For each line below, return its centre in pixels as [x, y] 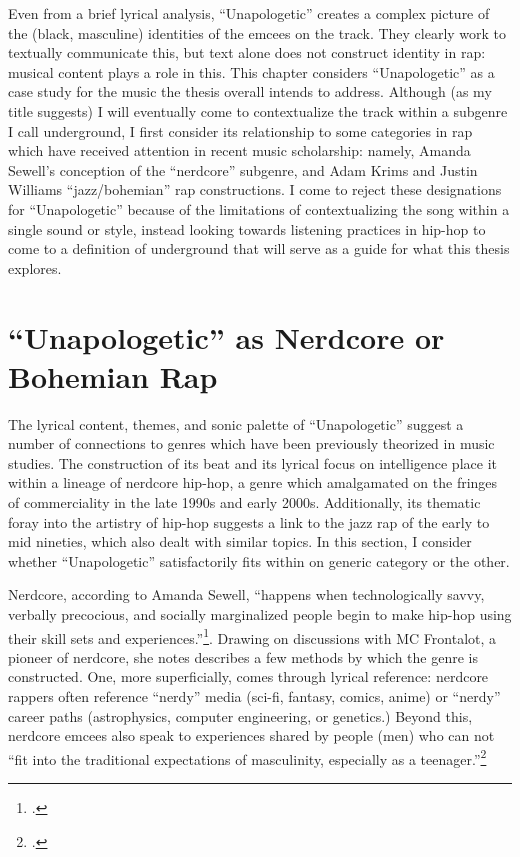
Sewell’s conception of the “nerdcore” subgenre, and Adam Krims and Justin [243, 169]
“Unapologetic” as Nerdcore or [226, 336]
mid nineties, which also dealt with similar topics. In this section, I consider [240, 541]
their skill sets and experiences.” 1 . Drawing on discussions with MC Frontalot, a [252, 636]
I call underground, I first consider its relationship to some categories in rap [240, 130]
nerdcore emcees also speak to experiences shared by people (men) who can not [251, 735]
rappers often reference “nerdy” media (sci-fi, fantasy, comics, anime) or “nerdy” [254, 696]
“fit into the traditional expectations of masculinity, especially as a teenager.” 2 [247, 757]
